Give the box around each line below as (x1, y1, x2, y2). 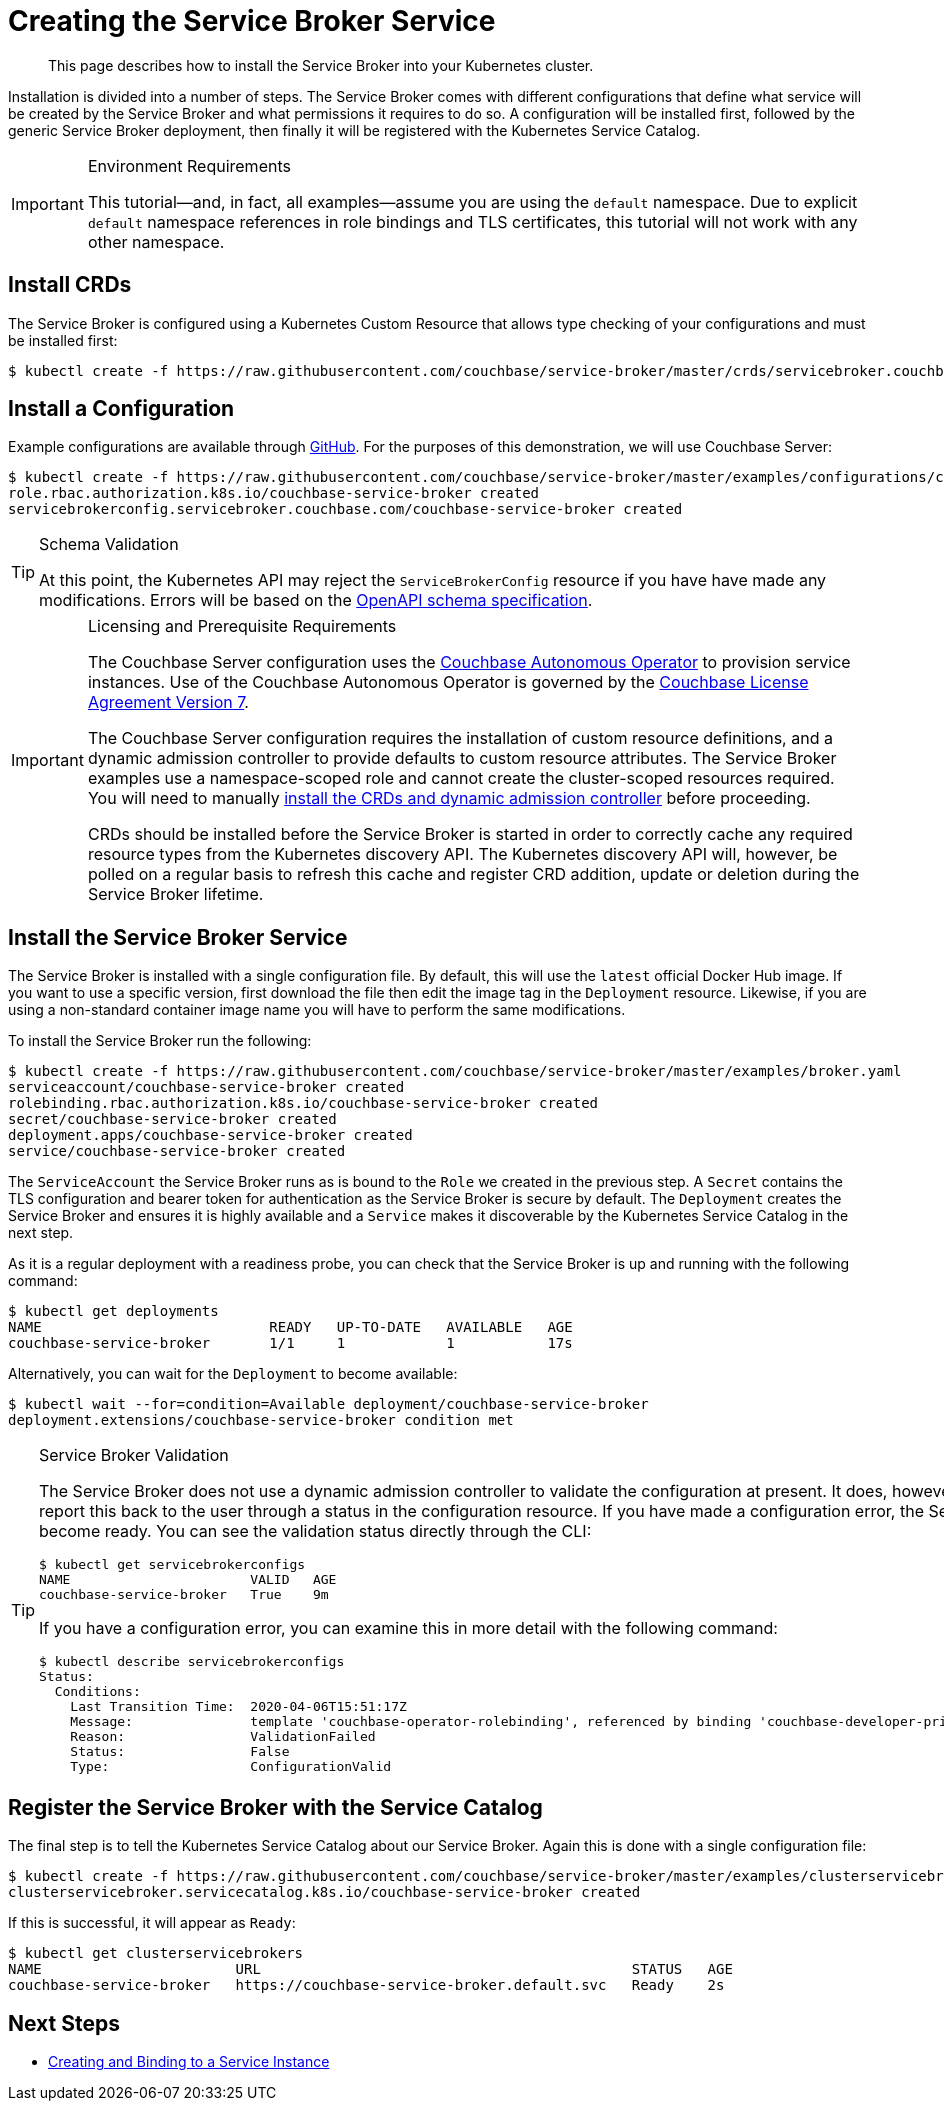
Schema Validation (39, 534, 179, 555)
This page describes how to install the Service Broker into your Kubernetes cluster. (48, 56, 594, 74)
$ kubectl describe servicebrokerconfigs (39, 1654, 345, 1670)
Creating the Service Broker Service (8, 4, 496, 38)
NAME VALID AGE (39, 1572, 337, 1588)
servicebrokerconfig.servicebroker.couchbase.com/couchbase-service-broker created (8, 501, 683, 518)
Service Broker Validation (39, 1445, 229, 1466)
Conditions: (54, 1684, 141, 1700)
